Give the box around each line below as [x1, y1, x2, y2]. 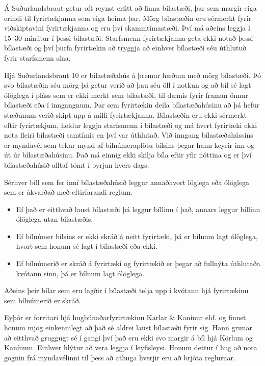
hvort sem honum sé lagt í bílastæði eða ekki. [16, 241, 157, 251]
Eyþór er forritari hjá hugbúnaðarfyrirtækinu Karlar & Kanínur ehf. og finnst [4, 312, 246, 323]
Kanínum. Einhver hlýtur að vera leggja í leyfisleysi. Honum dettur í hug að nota [4, 342, 257, 353]
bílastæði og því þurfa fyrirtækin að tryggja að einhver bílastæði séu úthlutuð [4, 42, 247, 53]
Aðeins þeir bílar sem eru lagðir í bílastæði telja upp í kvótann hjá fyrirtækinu [4, 285, 249, 296]
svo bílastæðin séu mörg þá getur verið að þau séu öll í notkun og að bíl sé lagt [4, 80, 251, 90]
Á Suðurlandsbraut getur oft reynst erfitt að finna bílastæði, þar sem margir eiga [4, 3, 257, 13]
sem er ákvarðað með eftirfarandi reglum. [4, 187, 133, 197]
